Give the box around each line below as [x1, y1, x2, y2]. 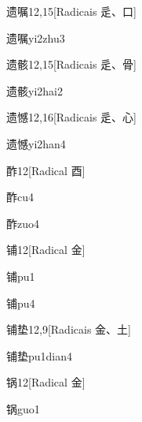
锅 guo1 [6, 400, 40, 416]
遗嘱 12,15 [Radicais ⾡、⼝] [6, 3, 137, 19]
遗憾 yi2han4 [6, 135, 66, 151]
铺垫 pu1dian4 [6, 347, 73, 364]
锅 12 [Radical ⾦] [6, 374, 86, 390]
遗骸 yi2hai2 [6, 82, 63, 99]
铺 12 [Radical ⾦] [6, 241, 86, 258]
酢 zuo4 [6, 215, 39, 231]
